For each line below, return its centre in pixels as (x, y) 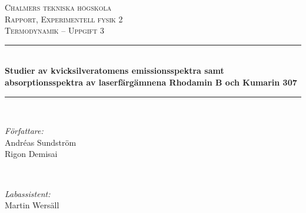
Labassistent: (28, 193)
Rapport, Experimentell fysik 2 (64, 19)
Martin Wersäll (32, 205)
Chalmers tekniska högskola (58, 7)
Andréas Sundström (41, 142)
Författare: (24, 131)
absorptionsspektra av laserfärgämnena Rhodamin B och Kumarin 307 (151, 82)
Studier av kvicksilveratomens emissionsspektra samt (114, 71)
